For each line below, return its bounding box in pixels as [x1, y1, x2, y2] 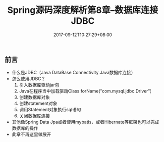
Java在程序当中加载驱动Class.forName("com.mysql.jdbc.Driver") [19, 88, 152, 94]
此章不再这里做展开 [11, 132, 52, 138]
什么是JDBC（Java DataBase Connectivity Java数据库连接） [11, 70, 136, 76]
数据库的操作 [11, 125, 38, 131]
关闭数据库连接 [19, 113, 50, 119]
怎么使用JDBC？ [11, 76, 46, 82]
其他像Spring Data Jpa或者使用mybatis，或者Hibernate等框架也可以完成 [11, 119, 160, 125]
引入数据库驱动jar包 [19, 82, 60, 88]
